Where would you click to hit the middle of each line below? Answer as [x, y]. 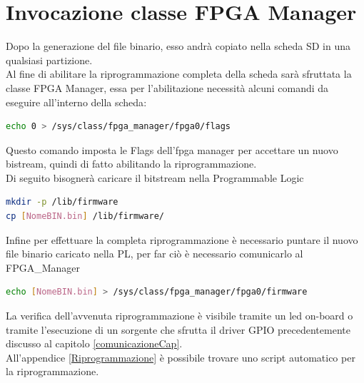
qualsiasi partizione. [49, 60]
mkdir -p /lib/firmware [62, 202]
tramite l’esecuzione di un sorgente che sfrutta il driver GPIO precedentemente [178, 329]
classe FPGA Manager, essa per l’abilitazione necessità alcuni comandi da [167, 87]
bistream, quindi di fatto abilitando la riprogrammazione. [131, 164]
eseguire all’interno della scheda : [76, 102]
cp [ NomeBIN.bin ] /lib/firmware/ [85, 216]
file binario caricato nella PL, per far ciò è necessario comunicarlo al [155, 254]
